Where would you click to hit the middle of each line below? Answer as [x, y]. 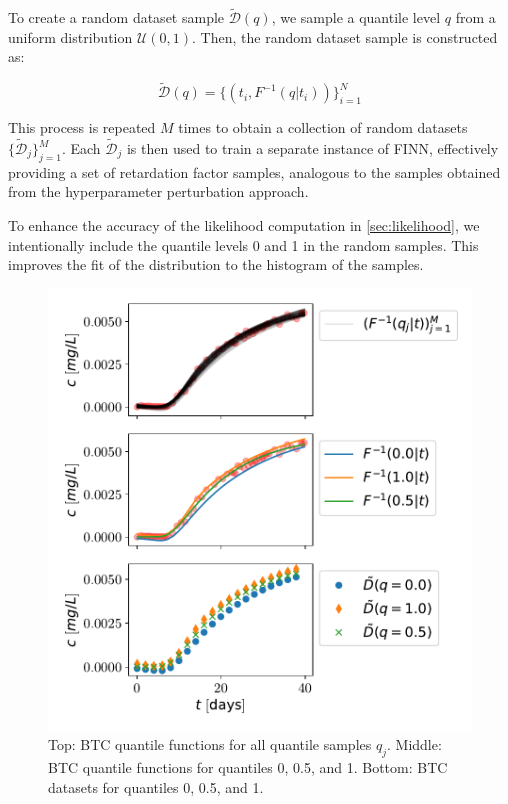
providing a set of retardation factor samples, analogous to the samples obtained [254, 171]
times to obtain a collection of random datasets [323, 127]
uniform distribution [70, 36]
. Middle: [414, 744]
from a [475, 17]
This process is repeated [82, 127]
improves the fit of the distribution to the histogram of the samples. [216, 264]
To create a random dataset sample [116, 17]
